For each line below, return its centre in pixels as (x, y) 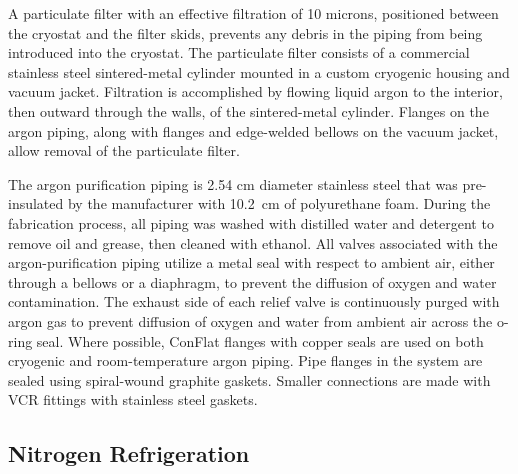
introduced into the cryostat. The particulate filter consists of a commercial (239, 52)
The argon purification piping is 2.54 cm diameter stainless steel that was (233, 183)
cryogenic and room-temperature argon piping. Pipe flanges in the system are (245, 360)
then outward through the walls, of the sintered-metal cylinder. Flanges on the (248, 110)
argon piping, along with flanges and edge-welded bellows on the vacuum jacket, (253, 130)
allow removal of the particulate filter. (124, 150)
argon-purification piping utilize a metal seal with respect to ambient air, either (251, 262)
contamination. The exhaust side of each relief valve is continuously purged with (254, 301)
